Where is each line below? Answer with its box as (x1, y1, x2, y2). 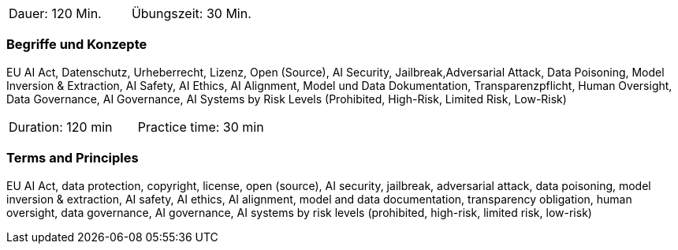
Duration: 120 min (9, 118, 113, 135)
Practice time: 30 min (137, 118, 264, 135)
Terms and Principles (6, 150, 139, 166)
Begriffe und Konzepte (6, 36, 147, 53)
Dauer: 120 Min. (9, 6, 102, 21)
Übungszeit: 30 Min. (131, 6, 251, 21)
